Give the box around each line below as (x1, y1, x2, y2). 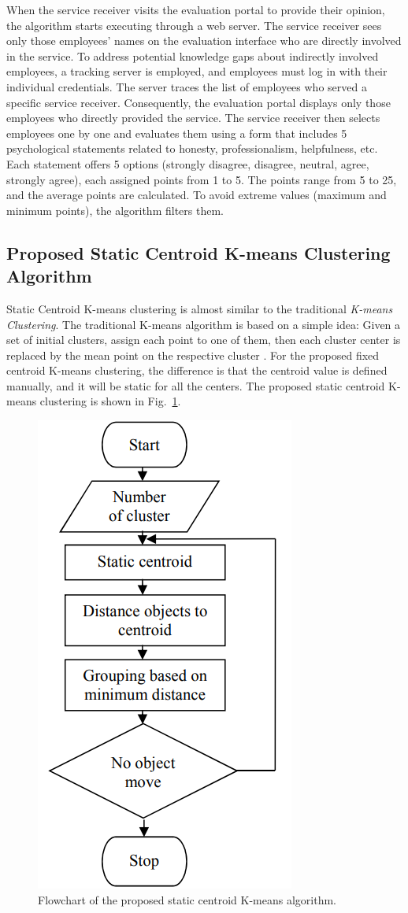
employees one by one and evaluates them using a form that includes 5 (6, 124, 347, 141)
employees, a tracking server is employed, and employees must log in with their (6, 63, 388, 79)
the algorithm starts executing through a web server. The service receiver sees (6, 17, 382, 33)
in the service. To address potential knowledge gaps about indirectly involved (6, 47, 379, 64)
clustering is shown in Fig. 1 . (39, 393, 181, 409)
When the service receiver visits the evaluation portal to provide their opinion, (6, 2, 385, 17)
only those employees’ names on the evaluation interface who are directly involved (6, 32, 402, 49)
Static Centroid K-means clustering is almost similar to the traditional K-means (6, 300, 393, 316)
